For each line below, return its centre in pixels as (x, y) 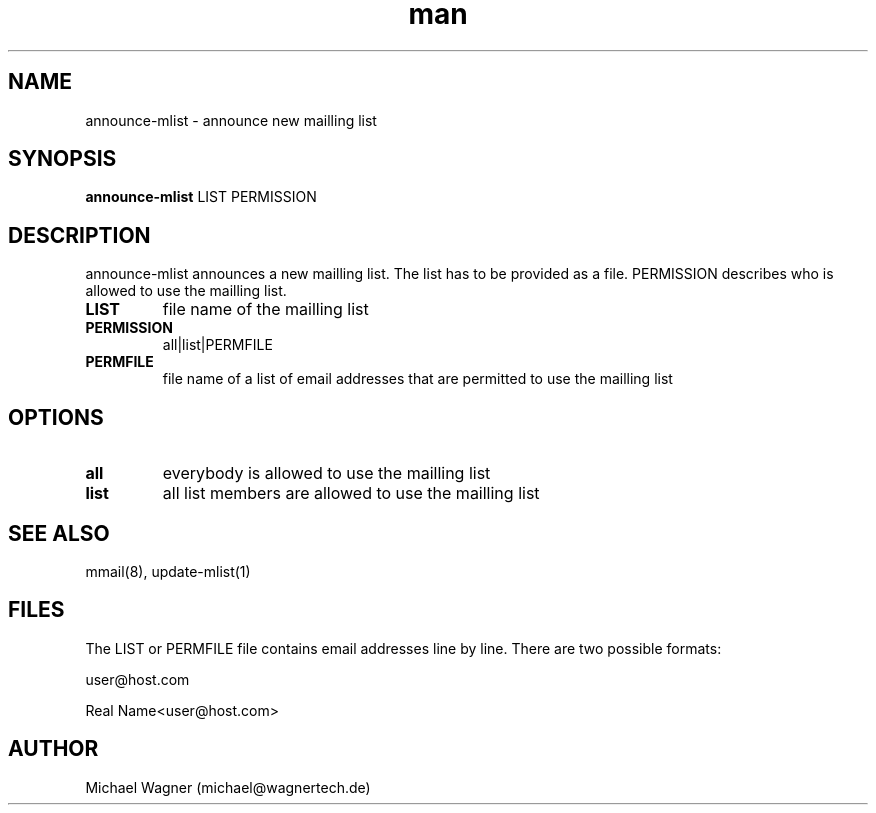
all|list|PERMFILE (217, 345)
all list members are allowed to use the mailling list (351, 493)
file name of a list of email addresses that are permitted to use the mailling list (417, 379)
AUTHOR (53, 749)
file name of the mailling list (265, 309)
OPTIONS (56, 417)
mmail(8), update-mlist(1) (168, 571)
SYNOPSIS (62, 159)
